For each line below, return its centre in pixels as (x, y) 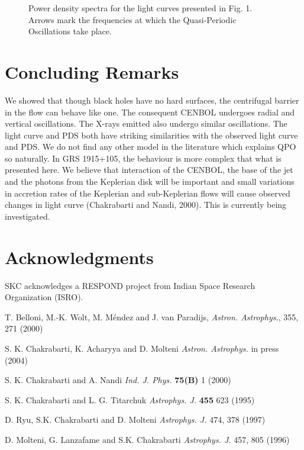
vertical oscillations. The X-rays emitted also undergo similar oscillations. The (146, 123)
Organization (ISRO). (44, 297)
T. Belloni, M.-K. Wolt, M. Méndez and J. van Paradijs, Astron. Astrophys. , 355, (152, 316)
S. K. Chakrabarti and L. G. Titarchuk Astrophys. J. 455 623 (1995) (130, 399)
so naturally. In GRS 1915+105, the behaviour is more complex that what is (143, 158)
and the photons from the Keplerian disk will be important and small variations (150, 181)
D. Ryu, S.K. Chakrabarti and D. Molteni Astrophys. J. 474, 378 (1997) (135, 420)
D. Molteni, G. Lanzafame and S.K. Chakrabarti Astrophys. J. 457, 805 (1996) (147, 439)
